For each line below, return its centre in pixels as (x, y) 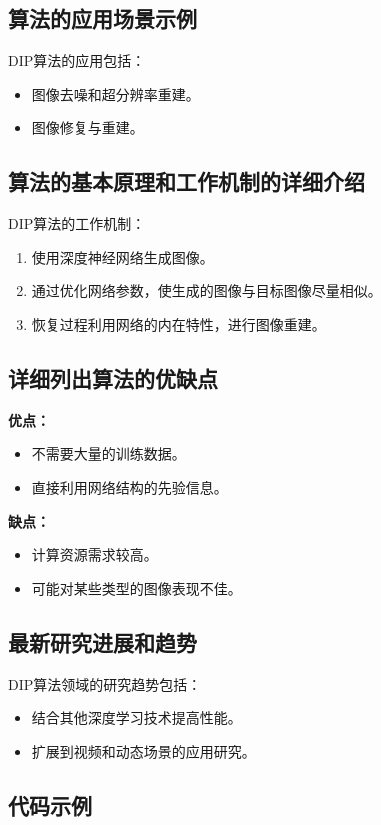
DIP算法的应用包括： (77, 60)
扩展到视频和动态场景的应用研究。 (143, 750)
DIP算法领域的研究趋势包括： (105, 683)
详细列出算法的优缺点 (113, 377)
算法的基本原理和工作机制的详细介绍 (186, 181)
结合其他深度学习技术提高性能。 (136, 717)
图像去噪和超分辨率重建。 (115, 93)
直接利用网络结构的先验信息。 (129, 486)
